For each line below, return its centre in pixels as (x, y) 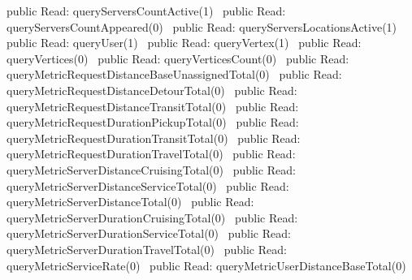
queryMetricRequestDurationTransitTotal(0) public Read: (154, 138)
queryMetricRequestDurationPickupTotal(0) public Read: (153, 122)
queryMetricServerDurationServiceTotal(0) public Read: (149, 233)
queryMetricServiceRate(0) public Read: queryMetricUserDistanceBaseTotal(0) (206, 265)
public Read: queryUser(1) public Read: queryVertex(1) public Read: (184, 43)
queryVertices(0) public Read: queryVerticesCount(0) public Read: (178, 58)
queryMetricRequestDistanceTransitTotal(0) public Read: (153, 106)
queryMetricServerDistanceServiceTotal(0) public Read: (148, 185)
